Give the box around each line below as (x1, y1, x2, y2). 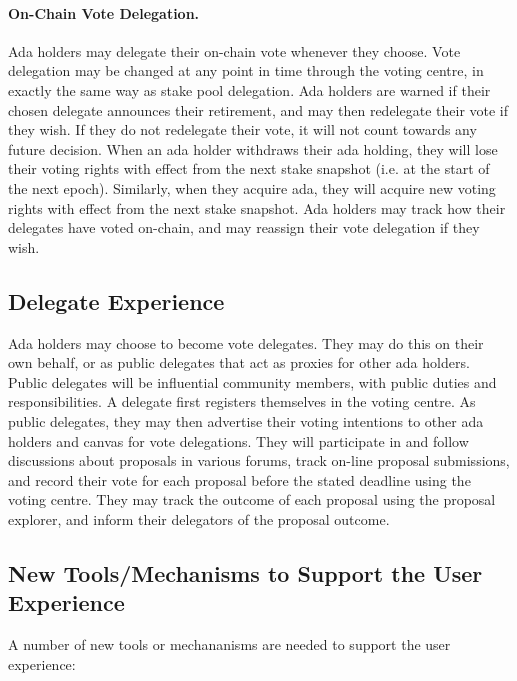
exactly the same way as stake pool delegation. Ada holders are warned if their (8, 79, 491, 100)
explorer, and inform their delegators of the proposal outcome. (8, 508, 390, 529)
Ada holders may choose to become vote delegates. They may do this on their (8, 332, 484, 353)
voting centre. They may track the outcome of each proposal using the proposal (8, 489, 496, 510)
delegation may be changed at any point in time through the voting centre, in (8, 60, 484, 81)
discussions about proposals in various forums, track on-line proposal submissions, (8, 450, 510, 471)
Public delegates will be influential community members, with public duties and (8, 371, 497, 392)
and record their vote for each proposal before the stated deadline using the (8, 469, 471, 490)
